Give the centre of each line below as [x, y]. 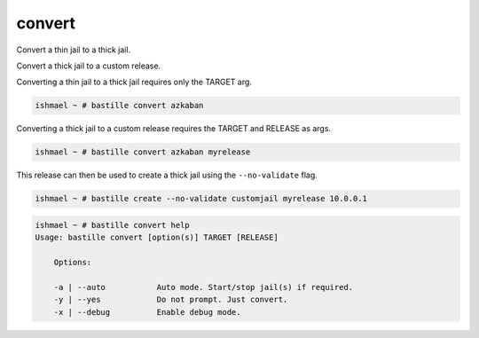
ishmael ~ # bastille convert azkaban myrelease [143, 152]
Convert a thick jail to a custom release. [89, 66]
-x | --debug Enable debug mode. [147, 312]
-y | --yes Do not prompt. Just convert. [171, 300]
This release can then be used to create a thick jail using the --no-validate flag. [167, 175]
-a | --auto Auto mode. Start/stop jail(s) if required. [204, 287]
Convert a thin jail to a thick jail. [74, 50]
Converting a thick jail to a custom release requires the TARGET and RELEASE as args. [174, 129]
